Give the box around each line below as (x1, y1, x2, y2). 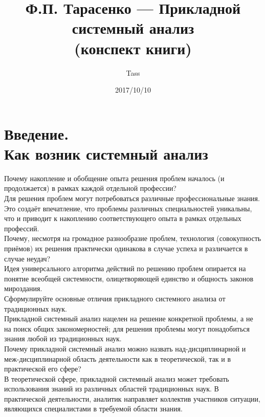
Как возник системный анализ (4, 143, 208, 164)
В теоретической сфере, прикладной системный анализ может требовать (4, 373, 229, 384)
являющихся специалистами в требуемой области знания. (4, 403, 183, 414)
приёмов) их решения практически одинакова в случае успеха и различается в (4, 243, 248, 253)
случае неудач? (4, 253, 51, 264)
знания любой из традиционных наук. (4, 333, 122, 344)
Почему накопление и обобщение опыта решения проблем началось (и (4, 172, 225, 183)
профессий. (4, 223, 39, 233)
